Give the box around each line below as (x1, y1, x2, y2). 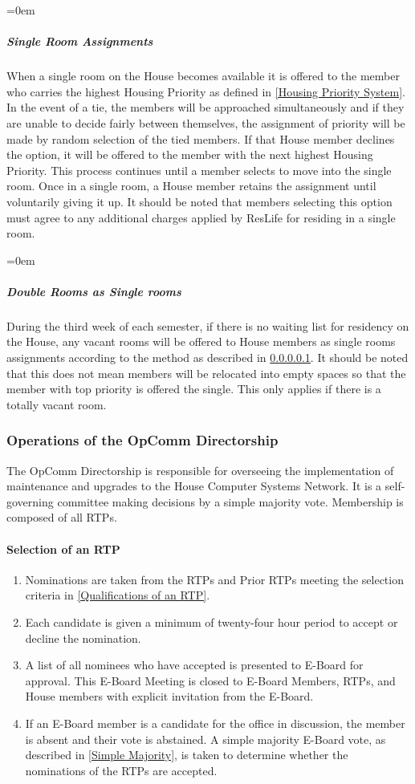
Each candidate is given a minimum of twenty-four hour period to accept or (25, 613, 398, 630)
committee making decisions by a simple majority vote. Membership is (57, 493, 404, 510)
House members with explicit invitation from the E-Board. (25, 688, 314, 705)
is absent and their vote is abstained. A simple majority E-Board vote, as (25, 730, 386, 747)
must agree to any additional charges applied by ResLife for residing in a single (6, 209, 396, 225)
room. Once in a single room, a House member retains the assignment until (6, 177, 376, 194)
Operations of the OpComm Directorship (6, 430, 279, 450)
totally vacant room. (6, 396, 107, 412)
